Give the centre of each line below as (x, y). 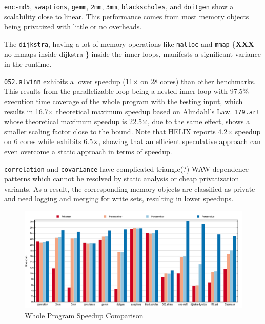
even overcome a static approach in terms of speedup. (88, 151)
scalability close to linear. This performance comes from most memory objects (127, 16)
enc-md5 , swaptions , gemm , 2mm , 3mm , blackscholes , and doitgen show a (119, 6)
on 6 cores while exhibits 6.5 (49, 141)
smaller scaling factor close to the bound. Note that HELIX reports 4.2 (116, 131)
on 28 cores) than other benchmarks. (198, 81)
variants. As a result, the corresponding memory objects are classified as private (130, 188)
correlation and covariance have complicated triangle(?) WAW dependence (127, 168)
